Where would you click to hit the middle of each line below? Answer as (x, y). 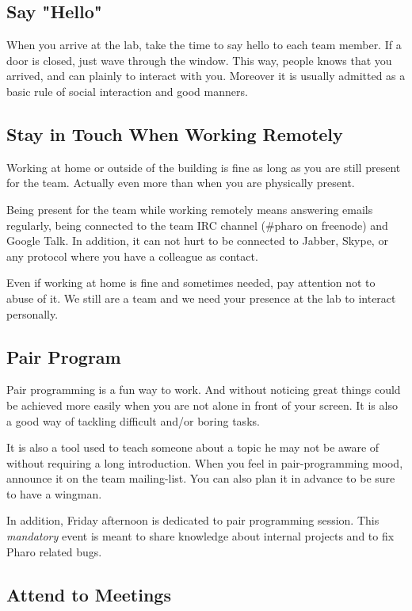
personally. (32, 313)
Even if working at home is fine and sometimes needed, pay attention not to (191, 283)
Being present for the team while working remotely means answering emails (190, 209)
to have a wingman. (54, 493)
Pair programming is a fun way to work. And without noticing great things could (204, 390)
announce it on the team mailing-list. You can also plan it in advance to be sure (201, 478)
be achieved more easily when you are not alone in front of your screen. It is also (202, 405)
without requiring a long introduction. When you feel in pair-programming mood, (205, 462)
